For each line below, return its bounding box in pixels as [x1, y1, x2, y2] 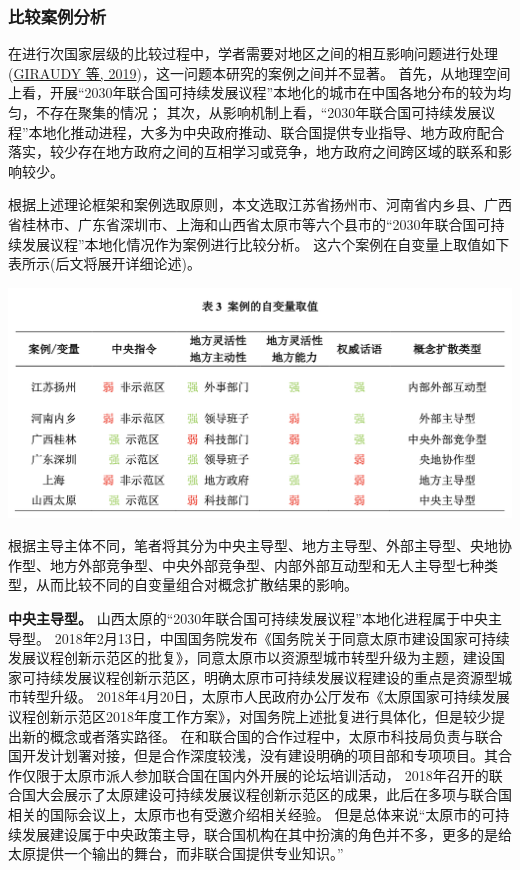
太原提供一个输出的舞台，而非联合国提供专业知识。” [8, 843, 344, 864]
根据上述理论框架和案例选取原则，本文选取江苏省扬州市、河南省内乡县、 [8, 194, 484, 215]
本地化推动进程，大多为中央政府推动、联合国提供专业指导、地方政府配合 [28, 121, 505, 142]
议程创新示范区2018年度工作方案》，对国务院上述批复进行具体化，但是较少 [8, 705, 491, 726]
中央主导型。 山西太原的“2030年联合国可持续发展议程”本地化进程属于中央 [8, 607, 488, 628]
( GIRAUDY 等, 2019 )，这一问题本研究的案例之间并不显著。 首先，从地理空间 [8, 62, 511, 83]
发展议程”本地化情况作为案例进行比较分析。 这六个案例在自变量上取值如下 [21, 233, 510, 254]
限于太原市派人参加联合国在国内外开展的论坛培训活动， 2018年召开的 [35, 764, 489, 785]
